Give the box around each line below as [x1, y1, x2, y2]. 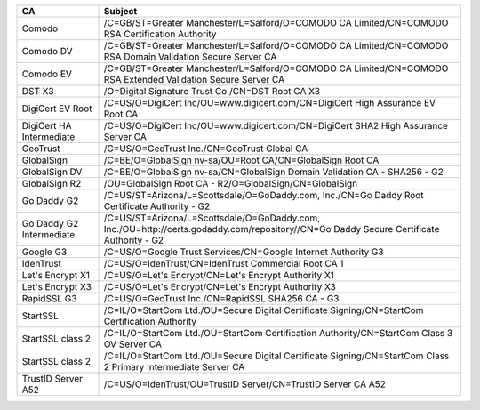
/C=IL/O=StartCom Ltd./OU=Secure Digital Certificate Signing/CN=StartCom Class [103, 350, 450, 362]
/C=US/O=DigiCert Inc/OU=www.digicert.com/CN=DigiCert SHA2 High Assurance [103, 120, 449, 132]
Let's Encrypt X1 [21, 269, 91, 281]
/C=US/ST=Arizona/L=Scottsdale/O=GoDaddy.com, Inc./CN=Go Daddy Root [103, 189, 424, 201]
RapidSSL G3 [21, 293, 77, 304]
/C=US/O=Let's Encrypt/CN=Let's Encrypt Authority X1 [103, 269, 335, 281]
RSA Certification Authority [103, 28, 217, 40]
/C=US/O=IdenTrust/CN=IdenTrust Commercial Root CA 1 [103, 258, 344, 269]
